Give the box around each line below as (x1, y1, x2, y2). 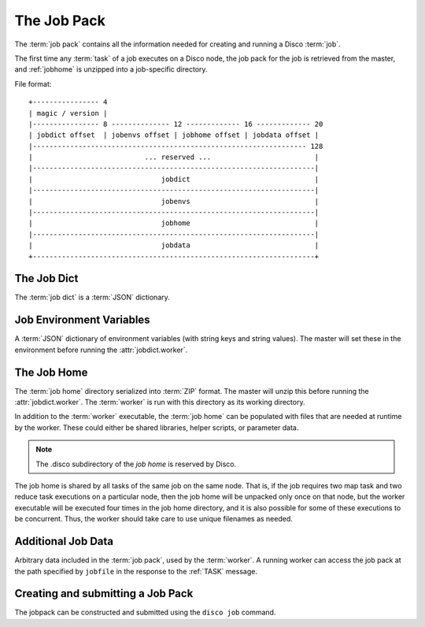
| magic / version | (28, 109, 108, 117)
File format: (14, 79, 52, 88)
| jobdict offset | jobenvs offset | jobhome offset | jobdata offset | (28, 131, 320, 139)
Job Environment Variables (14, 313, 150, 327)
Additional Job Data (14, 535, 114, 548)
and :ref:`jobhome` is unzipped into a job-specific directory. (14, 65, 208, 74)
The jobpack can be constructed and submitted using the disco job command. (14, 607, 276, 618)
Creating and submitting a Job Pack (14, 587, 194, 600)
